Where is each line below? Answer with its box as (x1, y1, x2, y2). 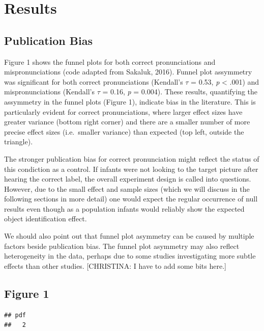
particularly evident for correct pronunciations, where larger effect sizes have (4, 106, 243, 117)
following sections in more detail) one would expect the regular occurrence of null (4, 193, 258, 204)
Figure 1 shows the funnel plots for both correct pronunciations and (4, 56, 216, 67)
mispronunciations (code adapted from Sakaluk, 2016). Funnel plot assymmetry (4, 66, 252, 77)
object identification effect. (4, 213, 87, 224)
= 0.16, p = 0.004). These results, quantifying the (102, 86, 258, 97)
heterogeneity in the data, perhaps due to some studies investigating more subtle (4, 250, 256, 261)
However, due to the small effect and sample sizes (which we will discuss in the (4, 183, 250, 194)
